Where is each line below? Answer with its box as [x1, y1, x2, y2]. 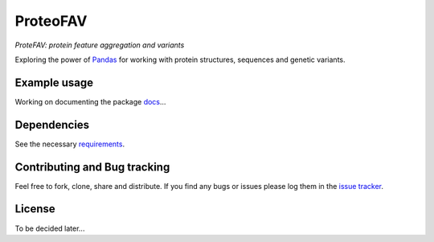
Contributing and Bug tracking [14, 160, 170, 174]
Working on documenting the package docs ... [14, 96, 166, 106]
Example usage [14, 76, 94, 89]
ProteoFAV [14, 12, 88, 30]
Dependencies [14, 117, 90, 132]
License [14, 202, 55, 216]
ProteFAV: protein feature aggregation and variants [14, 40, 185, 50]
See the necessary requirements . [14, 139, 125, 149]
